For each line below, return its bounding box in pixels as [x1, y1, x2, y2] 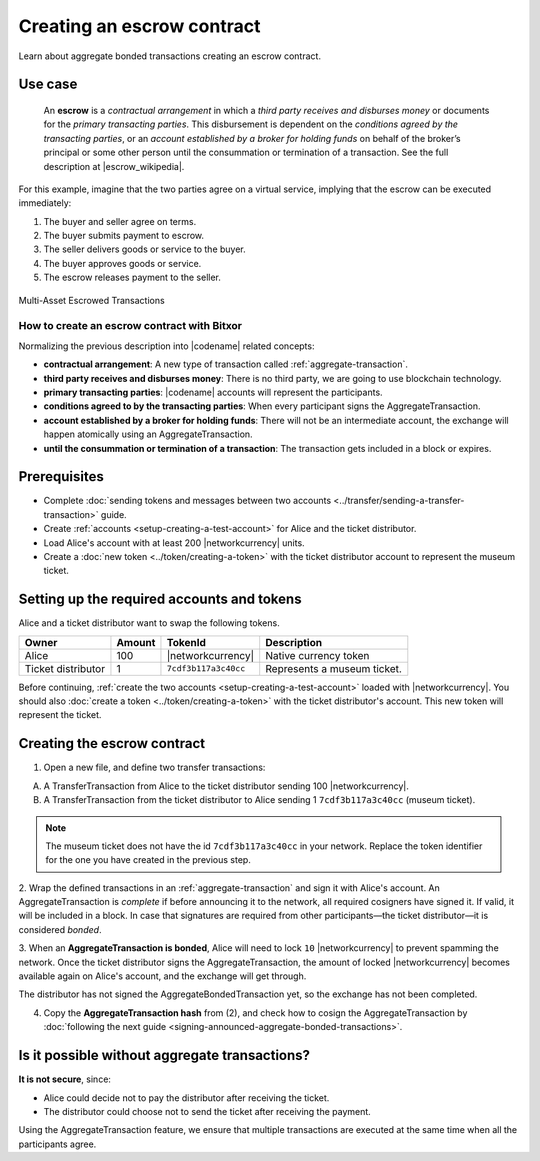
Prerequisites [18, 468, 104, 485]
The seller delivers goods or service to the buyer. [43, 243, 247, 255]
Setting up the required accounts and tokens [18, 591, 302, 608]
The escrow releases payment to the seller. [43, 271, 222, 284]
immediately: [18, 197, 72, 209]
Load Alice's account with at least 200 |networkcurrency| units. [43, 536, 305, 549]
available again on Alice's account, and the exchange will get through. [18, 970, 307, 982]
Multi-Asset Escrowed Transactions [18, 294, 165, 306]
